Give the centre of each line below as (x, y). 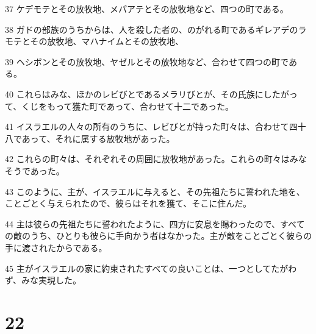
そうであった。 (35, 170)
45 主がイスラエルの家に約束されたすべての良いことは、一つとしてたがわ (151, 268)
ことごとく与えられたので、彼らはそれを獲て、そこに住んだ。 (128, 203)
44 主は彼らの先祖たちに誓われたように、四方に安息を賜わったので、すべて (155, 223)
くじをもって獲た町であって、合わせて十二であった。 (127, 106)
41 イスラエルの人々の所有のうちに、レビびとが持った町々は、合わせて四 (151, 126)
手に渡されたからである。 (56, 247)
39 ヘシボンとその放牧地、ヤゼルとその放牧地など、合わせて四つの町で (147, 61)
